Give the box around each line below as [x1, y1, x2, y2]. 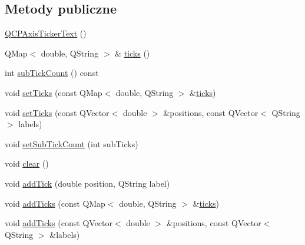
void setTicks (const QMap [5, 86, 102, 98]
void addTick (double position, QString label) [5, 177, 170, 189]
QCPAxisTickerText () [5, 27, 87, 39]
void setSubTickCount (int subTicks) [5, 137, 138, 150]
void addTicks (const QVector [5, 217, 112, 229]
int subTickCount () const [5, 67, 99, 79]
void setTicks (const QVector [5, 106, 110, 118]
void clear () [5, 157, 49, 170]
